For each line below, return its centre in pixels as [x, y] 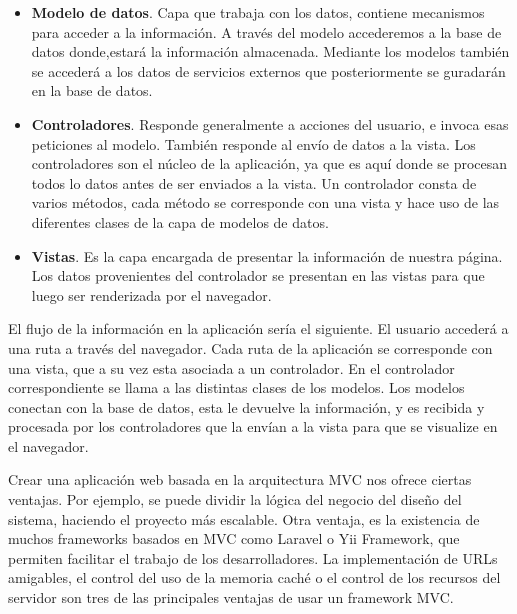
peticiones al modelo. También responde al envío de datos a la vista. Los [253, 143]
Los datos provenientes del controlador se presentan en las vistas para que [258, 275]
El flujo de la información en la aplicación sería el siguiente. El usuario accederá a [258, 328]
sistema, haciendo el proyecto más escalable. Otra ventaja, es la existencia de [244, 518]
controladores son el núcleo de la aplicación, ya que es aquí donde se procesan [269, 163]
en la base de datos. [92, 90]
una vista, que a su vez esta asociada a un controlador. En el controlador [231, 367]
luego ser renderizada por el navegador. [151, 294]
